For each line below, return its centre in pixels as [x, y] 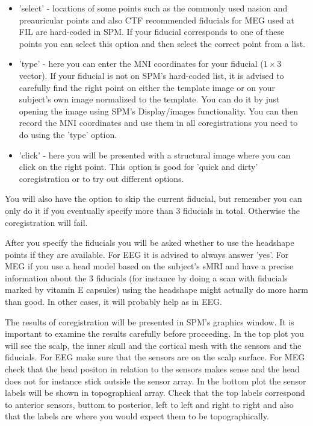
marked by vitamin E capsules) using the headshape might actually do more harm [156, 290]
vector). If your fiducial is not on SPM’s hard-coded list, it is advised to [151, 75]
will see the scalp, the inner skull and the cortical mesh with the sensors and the [153, 345]
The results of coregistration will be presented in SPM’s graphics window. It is [150, 321]
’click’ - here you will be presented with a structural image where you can [155, 155]
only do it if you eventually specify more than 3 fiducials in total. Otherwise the [152, 210]
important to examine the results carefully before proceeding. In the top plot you [154, 334]
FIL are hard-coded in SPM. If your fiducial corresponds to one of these [152, 32]
